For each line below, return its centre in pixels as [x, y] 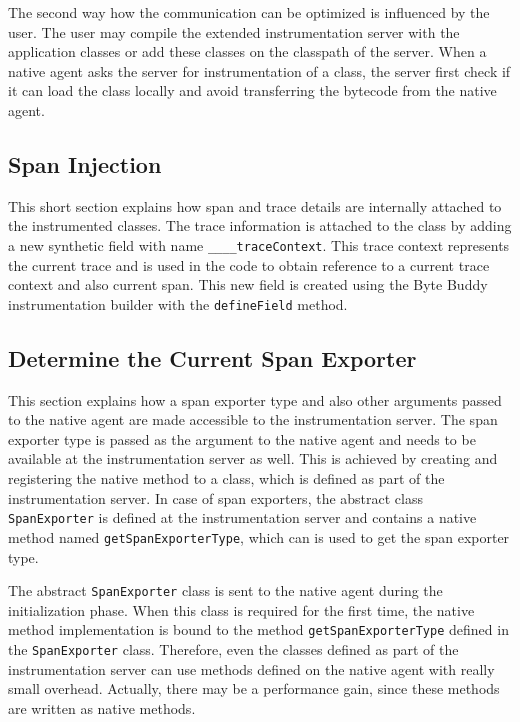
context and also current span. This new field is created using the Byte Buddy [248, 284]
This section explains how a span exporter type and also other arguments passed [255, 399]
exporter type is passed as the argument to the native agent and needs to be [242, 438]
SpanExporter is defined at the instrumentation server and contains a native [242, 517]
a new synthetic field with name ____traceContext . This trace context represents [259, 244]
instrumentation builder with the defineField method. [178, 303]
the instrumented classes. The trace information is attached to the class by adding [260, 225]
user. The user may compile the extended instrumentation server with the [234, 31]
